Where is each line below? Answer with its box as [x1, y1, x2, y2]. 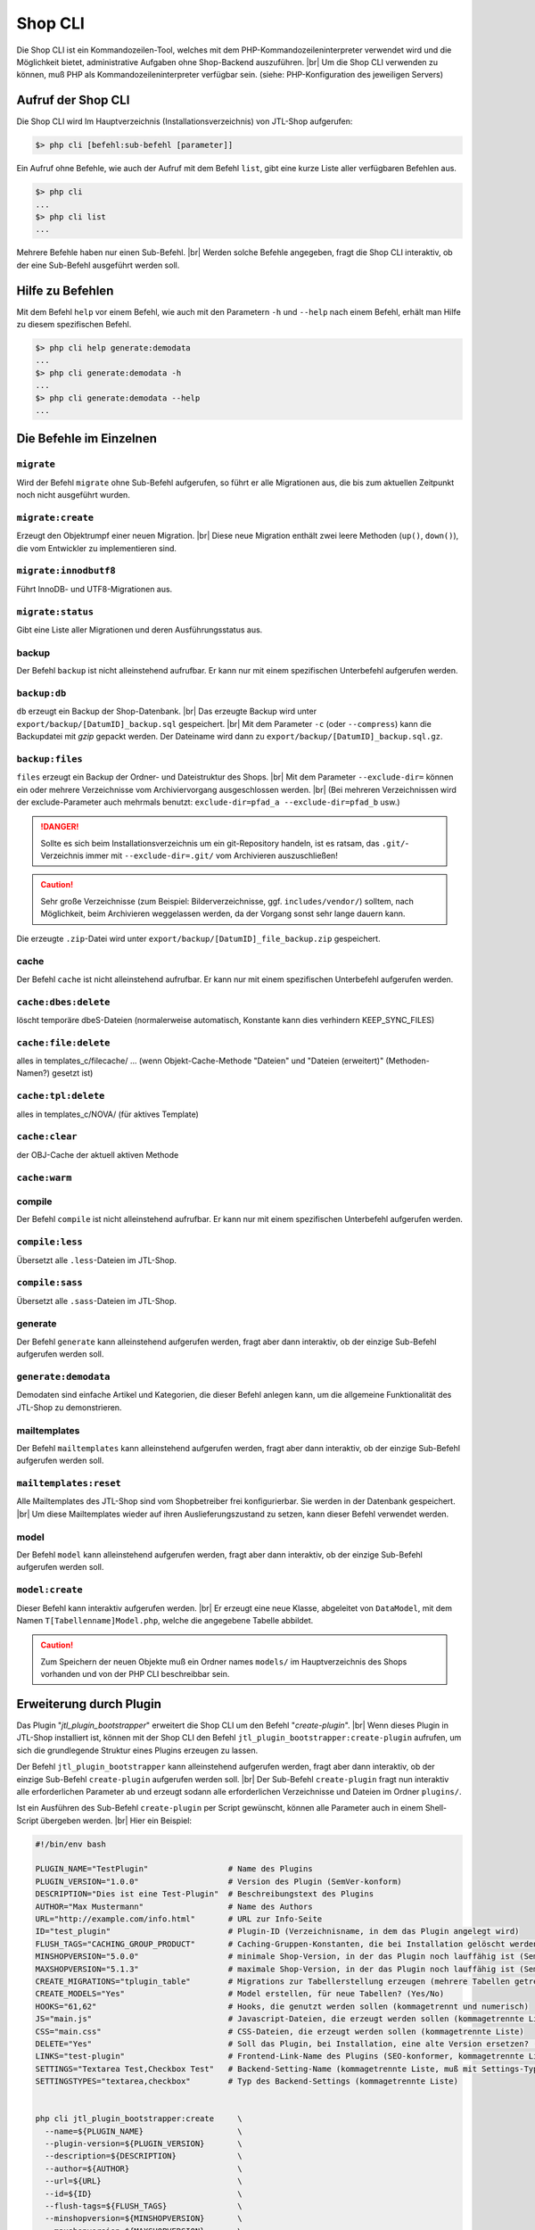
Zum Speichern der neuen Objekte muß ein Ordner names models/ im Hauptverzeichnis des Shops [40, 1656, 407, 1667]
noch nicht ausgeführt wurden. [16, 490, 131, 500]
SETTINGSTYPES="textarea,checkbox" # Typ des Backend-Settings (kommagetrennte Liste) [35, 2077, 459, 2086]
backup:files [16, 753, 84, 764]
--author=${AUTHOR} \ [45, 2163, 243, 2174]
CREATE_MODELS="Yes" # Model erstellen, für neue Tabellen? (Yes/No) [35, 1989, 445, 1999]
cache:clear [16, 1131, 78, 1143]
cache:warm [16, 1171, 72, 1184]
